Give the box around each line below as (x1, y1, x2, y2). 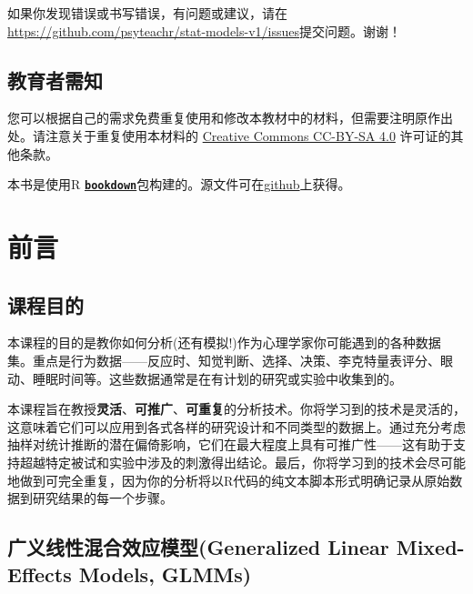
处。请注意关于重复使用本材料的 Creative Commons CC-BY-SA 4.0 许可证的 (7, 126, 451, 145)
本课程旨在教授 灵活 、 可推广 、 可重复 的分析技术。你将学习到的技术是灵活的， (7, 399, 466, 418)
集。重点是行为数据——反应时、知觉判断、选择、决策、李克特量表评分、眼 (7, 351, 453, 369)
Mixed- (396, 533, 465, 561)
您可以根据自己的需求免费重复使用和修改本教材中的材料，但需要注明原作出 (7, 108, 453, 127)
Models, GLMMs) (78, 559, 252, 588)
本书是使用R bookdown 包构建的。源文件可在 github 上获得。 (7, 175, 351, 194)
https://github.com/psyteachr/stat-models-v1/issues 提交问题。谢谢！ (7, 21, 402, 40)
